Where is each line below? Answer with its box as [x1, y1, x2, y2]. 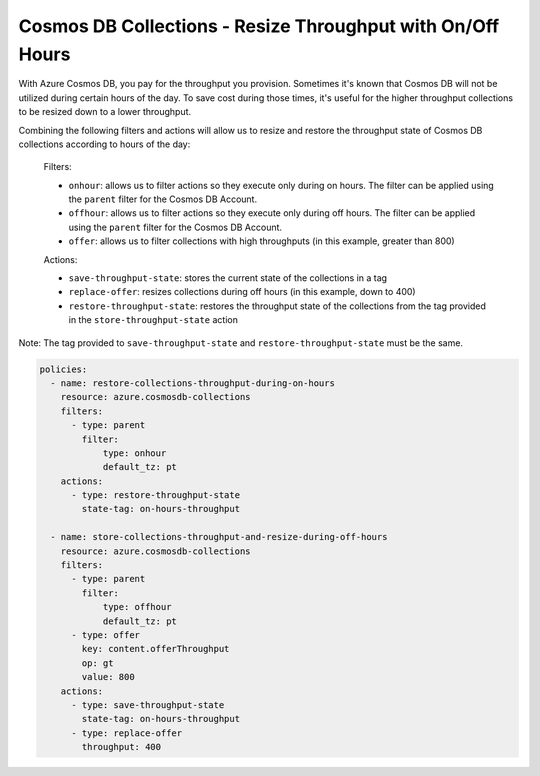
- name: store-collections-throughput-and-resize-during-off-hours [50, 531, 388, 543]
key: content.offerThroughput [81, 643, 230, 655]
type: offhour [102, 601, 172, 613]
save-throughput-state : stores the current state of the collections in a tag [68, 272, 388, 284]
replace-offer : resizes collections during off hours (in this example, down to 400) [68, 286, 416, 298]
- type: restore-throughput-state [71, 490, 240, 501]
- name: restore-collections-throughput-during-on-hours [50, 377, 335, 389]
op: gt [81, 657, 114, 669]
